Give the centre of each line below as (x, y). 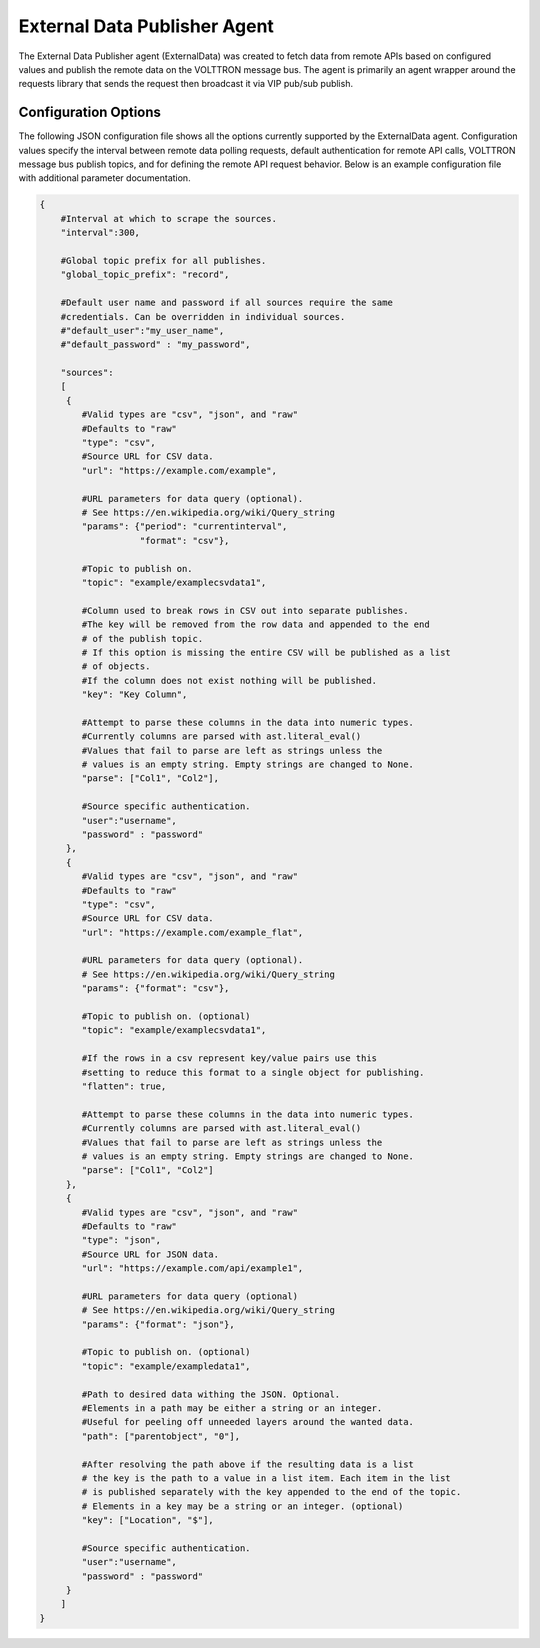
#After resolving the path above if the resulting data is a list (248, 1464)
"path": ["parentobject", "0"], (160, 1436)
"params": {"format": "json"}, (158, 1324)
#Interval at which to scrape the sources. (168, 218)
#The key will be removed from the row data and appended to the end (255, 624)
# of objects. (116, 666)
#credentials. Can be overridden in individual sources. (203, 316)
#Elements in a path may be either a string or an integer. (232, 1408)
